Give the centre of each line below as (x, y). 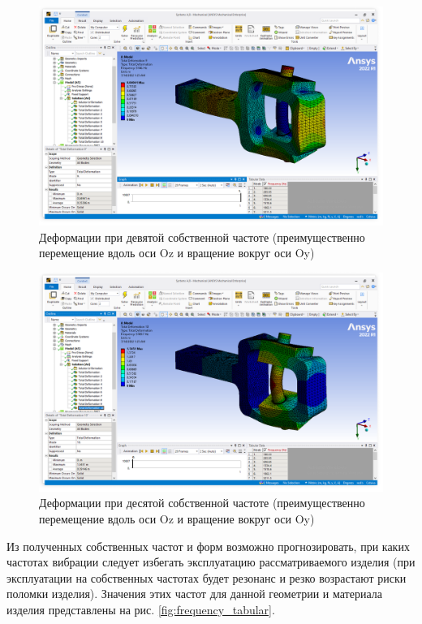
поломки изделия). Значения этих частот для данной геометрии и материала (194, 594)
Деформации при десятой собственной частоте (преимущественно (202, 503)
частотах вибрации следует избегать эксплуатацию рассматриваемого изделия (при (211, 562)
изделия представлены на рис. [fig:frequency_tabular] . (141, 609)
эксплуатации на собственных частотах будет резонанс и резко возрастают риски (207, 577)
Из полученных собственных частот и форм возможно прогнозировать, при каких (208, 546)
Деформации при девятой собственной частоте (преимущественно (202, 237)
